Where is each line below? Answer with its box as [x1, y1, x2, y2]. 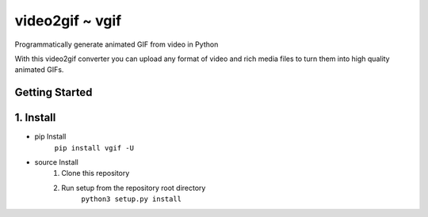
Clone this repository [61, 169, 130, 178]
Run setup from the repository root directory [61, 183, 206, 192]
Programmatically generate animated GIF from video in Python [14, 40, 219, 49]
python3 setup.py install [81, 195, 182, 204]
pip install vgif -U [54, 143, 135, 152]
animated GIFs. [14, 65, 64, 74]
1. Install [14, 111, 56, 124]
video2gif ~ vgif [14, 12, 122, 29]
